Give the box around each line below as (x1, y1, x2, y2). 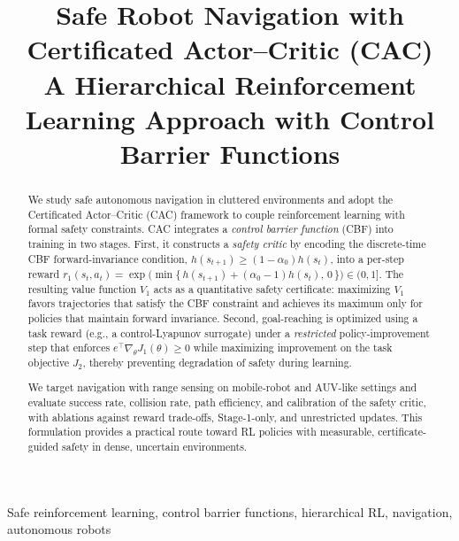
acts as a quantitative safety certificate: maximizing (153, 281, 391, 296)
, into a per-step (330, 251, 404, 266)
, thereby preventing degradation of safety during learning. (82, 354, 352, 369)
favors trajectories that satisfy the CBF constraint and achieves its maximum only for (27, 296, 423, 311)
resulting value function (27, 281, 137, 296)
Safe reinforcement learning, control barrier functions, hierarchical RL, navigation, (7, 502, 453, 521)
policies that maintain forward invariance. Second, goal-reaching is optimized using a (27, 310, 418, 325)
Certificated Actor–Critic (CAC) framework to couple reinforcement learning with (27, 206, 405, 221)
